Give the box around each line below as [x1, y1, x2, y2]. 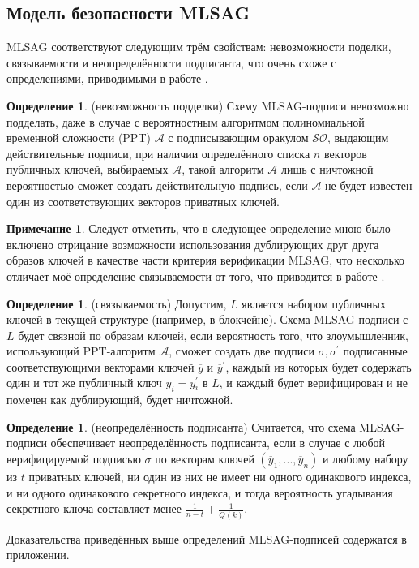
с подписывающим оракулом [168, 129, 309, 146]
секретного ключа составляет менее [6, 500, 182, 517]
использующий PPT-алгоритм [6, 342, 156, 359]
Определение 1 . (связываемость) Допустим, [6, 295, 227, 312]
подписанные [343, 342, 408, 359]
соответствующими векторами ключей [6, 358, 195, 375]
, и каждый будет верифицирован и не [219, 374, 408, 391]
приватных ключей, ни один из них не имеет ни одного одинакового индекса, [28, 468, 412, 485]
